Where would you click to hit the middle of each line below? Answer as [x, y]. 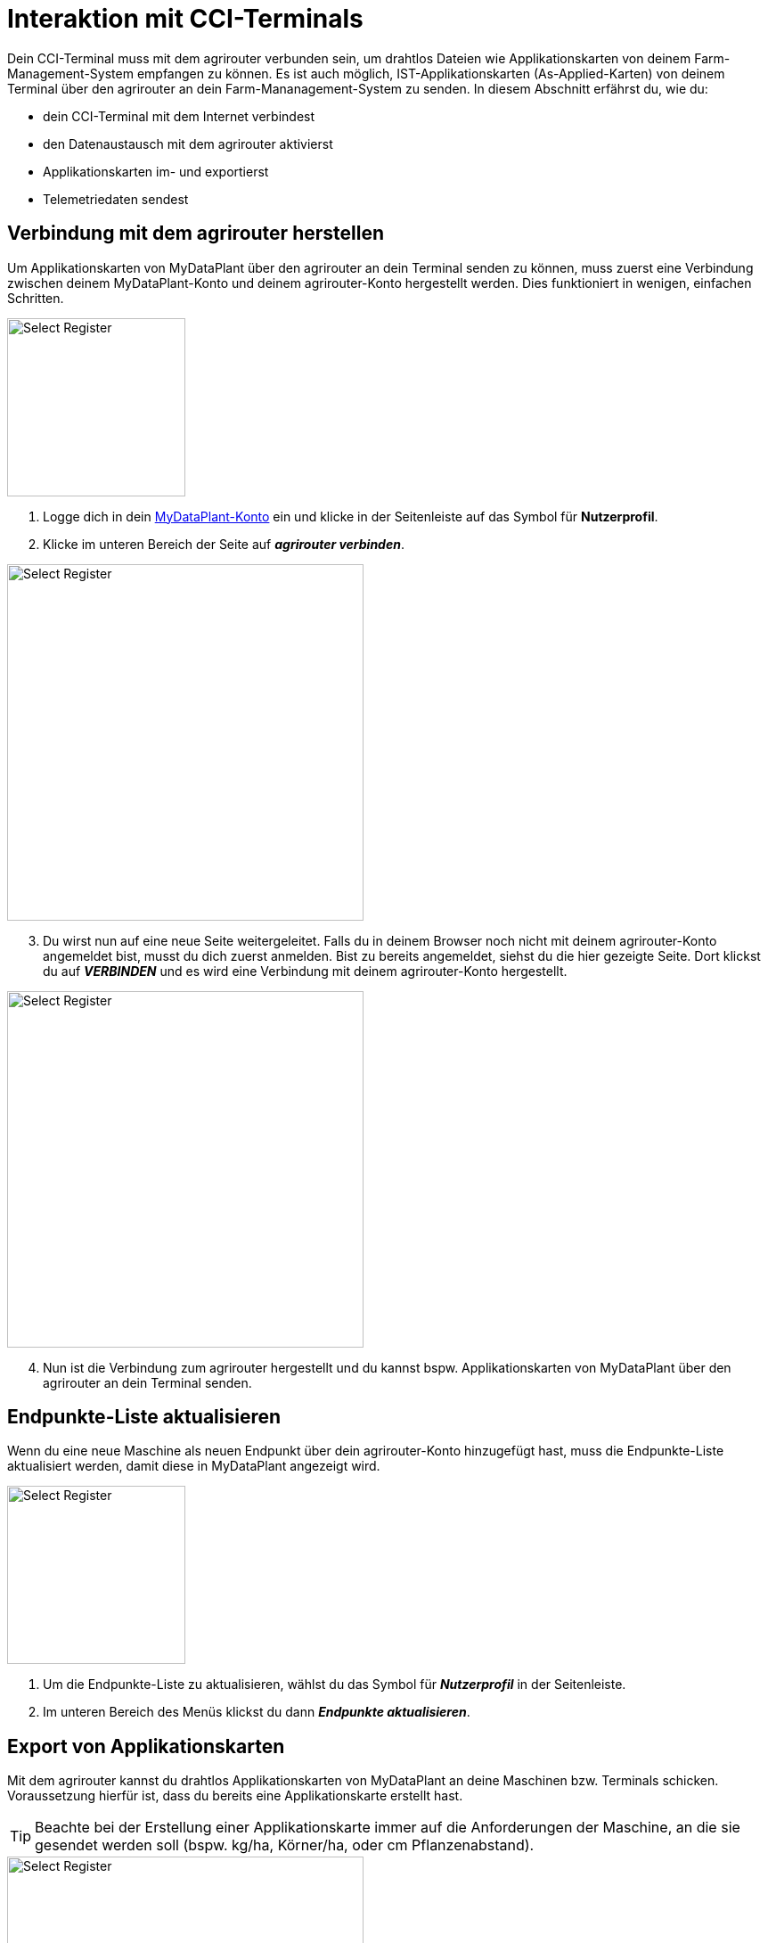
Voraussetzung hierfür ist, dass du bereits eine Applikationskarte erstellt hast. [235, 1796]
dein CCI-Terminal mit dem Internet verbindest [179, 116]
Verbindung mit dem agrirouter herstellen [196, 234]
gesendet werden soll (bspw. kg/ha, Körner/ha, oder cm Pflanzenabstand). [285, 1845]
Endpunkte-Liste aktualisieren [144, 1417]
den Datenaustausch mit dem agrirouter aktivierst [188, 143]
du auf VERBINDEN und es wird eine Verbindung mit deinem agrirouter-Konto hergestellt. [305, 971]
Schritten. [36, 298]
